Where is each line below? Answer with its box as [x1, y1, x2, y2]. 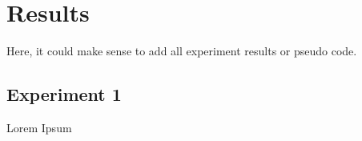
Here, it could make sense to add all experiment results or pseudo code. [6, 42, 357, 59]
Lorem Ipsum [6, 119, 72, 135]
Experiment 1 [6, 82, 122, 107]
